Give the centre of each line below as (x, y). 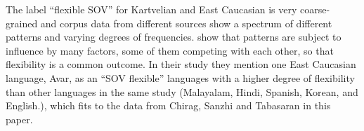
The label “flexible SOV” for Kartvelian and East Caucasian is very (151, 9)
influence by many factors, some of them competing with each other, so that (170, 50)
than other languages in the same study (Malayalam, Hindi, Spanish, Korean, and (182, 91)
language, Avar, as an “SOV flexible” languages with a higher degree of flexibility (180, 77)
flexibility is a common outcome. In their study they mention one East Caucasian (181, 64)
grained (22, 23)
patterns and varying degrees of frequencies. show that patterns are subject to (174, 37)
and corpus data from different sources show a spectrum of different (186, 23)
